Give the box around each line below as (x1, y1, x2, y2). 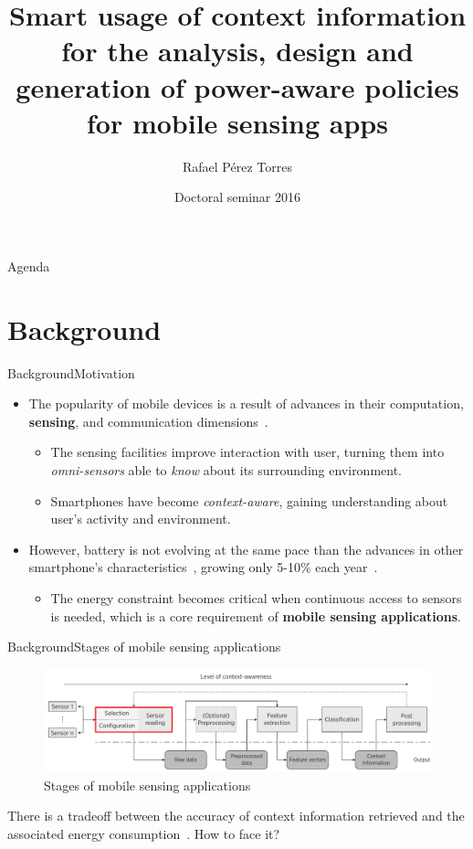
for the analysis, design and (61, 32, 414, 69)
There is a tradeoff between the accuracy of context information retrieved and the (7, 806, 465, 825)
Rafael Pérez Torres (183, 156, 292, 175)
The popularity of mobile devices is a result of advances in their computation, (28, 394, 464, 413)
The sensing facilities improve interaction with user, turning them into (50, 442, 445, 462)
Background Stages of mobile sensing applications (7, 637, 281, 656)
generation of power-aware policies (16, 68, 459, 105)
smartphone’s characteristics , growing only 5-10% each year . (28, 557, 378, 577)
